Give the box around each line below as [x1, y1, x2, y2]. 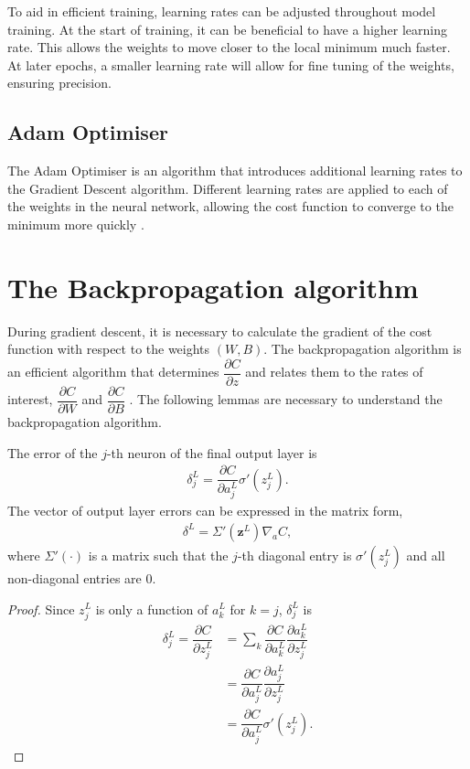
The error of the [7, 443, 98, 462]
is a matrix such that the [88, 545, 229, 564]
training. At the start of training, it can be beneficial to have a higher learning [7, 19, 447, 38]
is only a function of [95, 599, 208, 618]
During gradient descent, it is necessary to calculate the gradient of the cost [7, 321, 433, 340]
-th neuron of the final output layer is [106, 443, 317, 462]
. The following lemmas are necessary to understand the [129, 390, 443, 409]
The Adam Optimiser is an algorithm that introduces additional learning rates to [7, 161, 463, 180]
